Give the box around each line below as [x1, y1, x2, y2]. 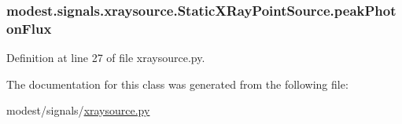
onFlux [6, 18, 52, 38]
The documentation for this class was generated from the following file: [6, 75, 349, 92]
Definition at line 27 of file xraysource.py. [6, 49, 205, 66]
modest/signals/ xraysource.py [6, 102, 150, 119]
